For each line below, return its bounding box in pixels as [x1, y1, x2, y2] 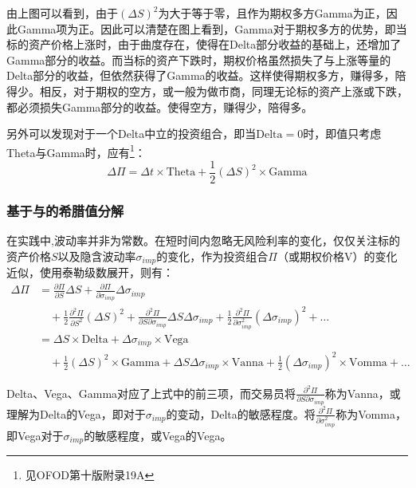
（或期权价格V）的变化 [277, 247, 398, 264]
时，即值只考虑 [303, 125, 382, 142]
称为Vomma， [336, 405, 406, 422]
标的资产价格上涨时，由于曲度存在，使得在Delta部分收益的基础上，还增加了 [6, 36, 402, 53]
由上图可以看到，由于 [6, 5, 118, 21]
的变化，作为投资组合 [156, 247, 269, 264]
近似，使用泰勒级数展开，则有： [6, 264, 174, 281]
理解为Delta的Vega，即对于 [6, 405, 146, 422]
